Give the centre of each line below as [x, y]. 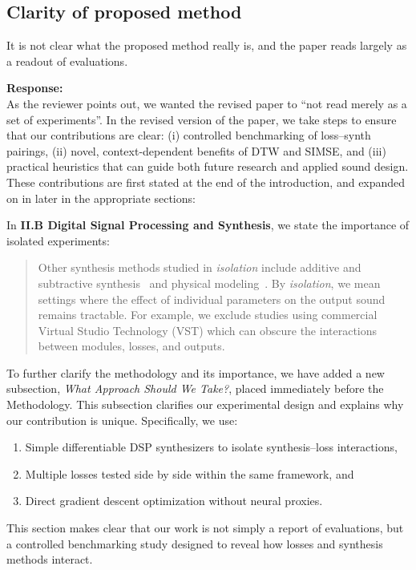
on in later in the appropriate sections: [101, 198]
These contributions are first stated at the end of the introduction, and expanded [206, 182]
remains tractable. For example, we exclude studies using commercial [208, 315]
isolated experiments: [58, 240]
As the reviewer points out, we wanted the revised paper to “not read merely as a [207, 103]
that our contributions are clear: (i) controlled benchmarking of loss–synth [189, 135]
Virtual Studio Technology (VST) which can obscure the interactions [208, 330]
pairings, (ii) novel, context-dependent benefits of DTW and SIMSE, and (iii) [196, 150]
